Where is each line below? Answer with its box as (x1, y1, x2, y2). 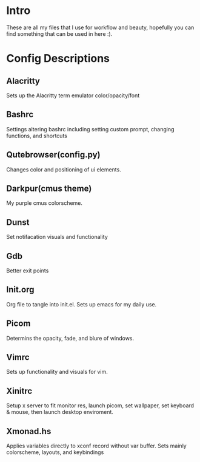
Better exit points (6, 267, 49, 274)
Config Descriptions (6, 52, 110, 66)
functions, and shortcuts (6, 132, 68, 139)
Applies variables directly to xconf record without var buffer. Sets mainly (6, 442, 187, 450)
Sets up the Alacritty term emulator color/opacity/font (6, 92, 140, 99)
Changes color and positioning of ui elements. (6, 165, 121, 173)
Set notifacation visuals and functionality (6, 233, 108, 241)
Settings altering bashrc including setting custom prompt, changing (6, 125, 175, 133)
